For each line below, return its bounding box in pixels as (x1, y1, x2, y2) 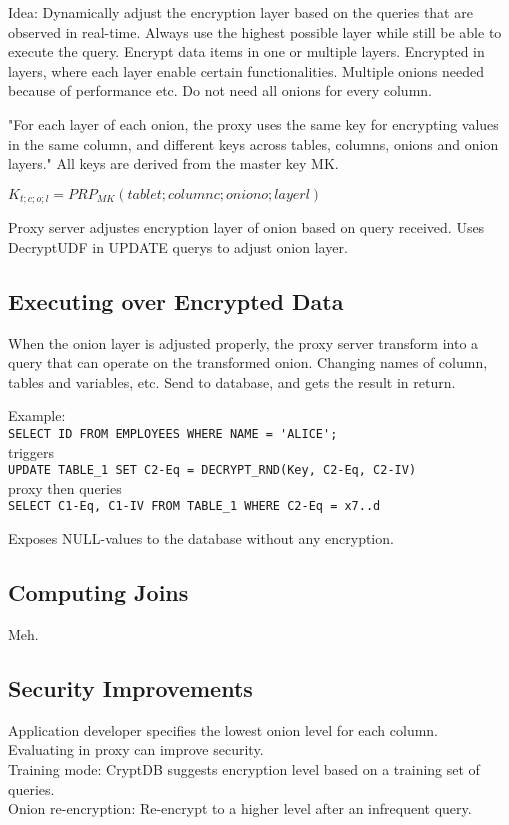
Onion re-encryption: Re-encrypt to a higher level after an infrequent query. (8, 798, 472, 819)
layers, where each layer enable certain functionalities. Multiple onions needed (8, 60, 484, 81)
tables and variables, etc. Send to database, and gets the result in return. (8, 371, 456, 392)
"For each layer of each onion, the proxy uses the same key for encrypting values (8, 113, 499, 134)
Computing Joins (8, 577, 189, 608)
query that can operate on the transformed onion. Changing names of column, (8, 352, 488, 373)
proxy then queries (8, 477, 122, 498)
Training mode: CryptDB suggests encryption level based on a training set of (8, 758, 480, 779)
